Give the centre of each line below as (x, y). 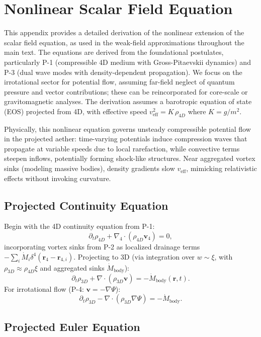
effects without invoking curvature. (58, 178)
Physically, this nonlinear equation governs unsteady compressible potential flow (127, 129)
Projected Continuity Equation (86, 205)
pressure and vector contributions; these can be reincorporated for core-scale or (126, 91)
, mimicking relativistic (222, 168)
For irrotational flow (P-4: (44, 288)
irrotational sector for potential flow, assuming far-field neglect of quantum (119, 82)
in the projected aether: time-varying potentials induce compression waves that (126, 139)
